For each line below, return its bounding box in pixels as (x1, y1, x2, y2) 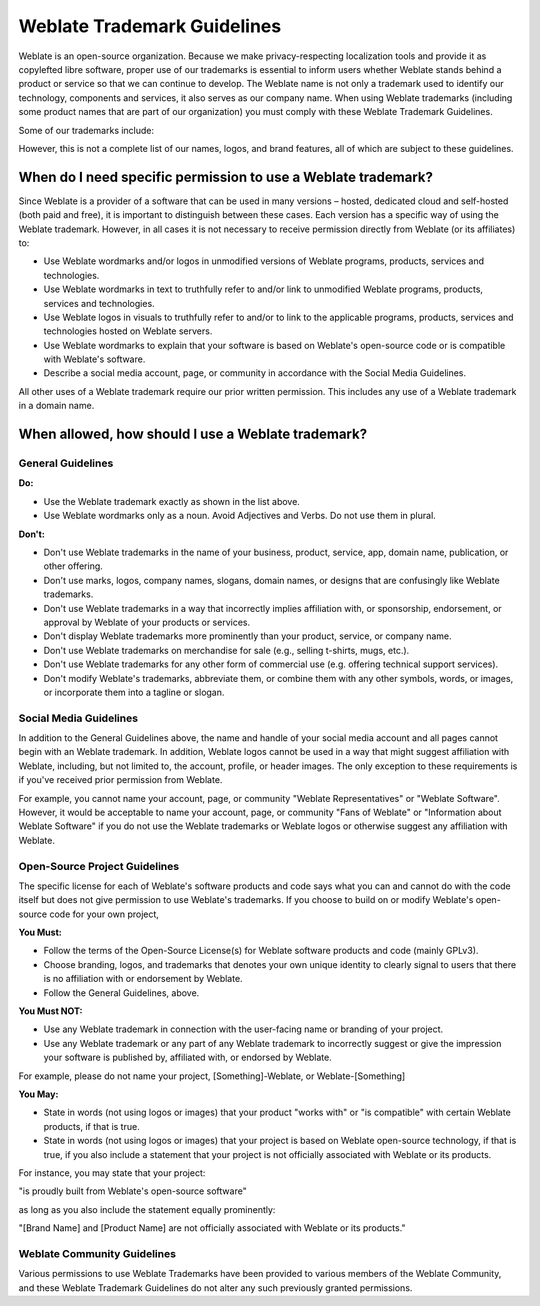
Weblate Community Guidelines (18, 1246, 177, 1260)
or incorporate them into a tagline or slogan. (43, 686, 225, 698)
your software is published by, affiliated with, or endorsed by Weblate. (43, 1051, 332, 1064)
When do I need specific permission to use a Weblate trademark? (18, 168, 434, 185)
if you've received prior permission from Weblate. (18, 774, 223, 786)
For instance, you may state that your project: (18, 1166, 206, 1179)
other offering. (43, 560, 104, 572)
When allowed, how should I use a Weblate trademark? (18, 426, 368, 443)
